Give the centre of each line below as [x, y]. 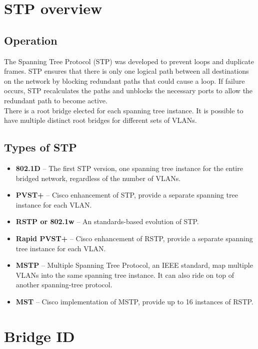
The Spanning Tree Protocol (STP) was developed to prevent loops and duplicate [129, 61]
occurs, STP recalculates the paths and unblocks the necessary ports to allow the [128, 91]
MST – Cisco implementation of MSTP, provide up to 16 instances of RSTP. [134, 301]
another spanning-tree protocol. [64, 285]
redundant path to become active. [56, 100]
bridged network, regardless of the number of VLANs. [98, 178]
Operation [31, 40]
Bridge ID [39, 336]
